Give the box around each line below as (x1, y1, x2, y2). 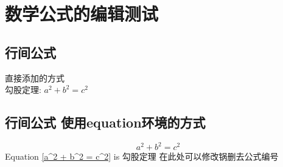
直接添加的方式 (5, 71, 65, 84)
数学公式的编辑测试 (5, 1, 159, 26)
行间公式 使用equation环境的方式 (5, 113, 206, 132)
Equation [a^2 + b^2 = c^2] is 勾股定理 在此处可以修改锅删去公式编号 (5, 150, 279, 163)
